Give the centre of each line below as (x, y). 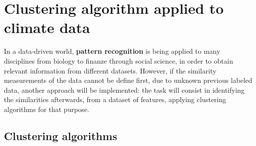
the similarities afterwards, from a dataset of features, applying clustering (115, 99)
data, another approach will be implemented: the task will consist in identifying (124, 90)
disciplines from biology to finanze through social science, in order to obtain (119, 60)
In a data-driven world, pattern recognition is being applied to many (112, 51)
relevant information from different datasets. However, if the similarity (110, 70)
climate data (47, 27)
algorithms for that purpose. (47, 109)
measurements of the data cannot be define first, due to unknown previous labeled (128, 80)
